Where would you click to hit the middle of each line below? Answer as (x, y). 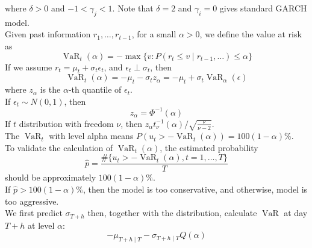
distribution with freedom (66, 123)
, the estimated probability (209, 147)
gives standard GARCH (263, 8)
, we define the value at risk (251, 34)
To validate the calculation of (59, 147)
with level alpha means (91, 136)
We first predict (34, 213)
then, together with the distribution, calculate (172, 213)
